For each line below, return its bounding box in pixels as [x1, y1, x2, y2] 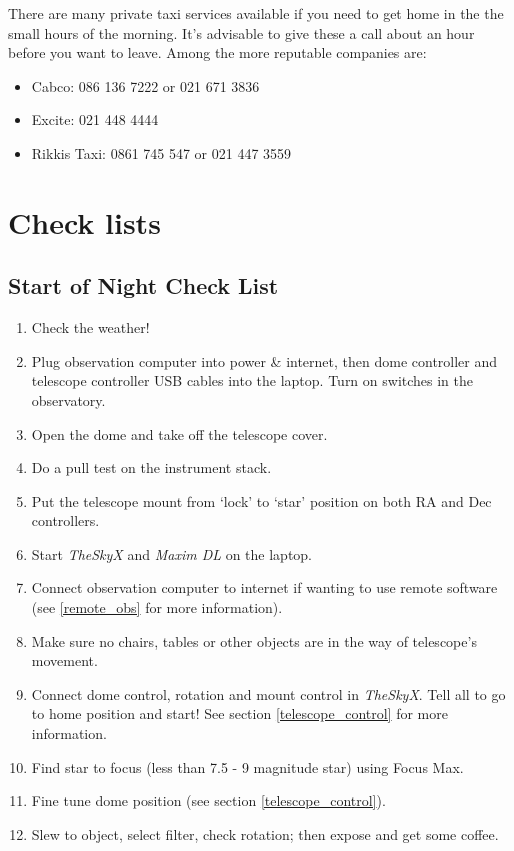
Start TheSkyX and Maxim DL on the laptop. [31, 543, 313, 564]
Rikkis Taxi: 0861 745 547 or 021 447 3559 [31, 142, 292, 163]
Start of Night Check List [8, 270, 279, 301]
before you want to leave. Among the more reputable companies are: [8, 42, 427, 63]
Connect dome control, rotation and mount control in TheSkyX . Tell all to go [31, 683, 506, 704]
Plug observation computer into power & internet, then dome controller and [31, 350, 498, 371]
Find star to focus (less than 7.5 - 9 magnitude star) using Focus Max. [31, 756, 464, 777]
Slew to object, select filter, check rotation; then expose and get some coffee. [31, 823, 499, 844]
